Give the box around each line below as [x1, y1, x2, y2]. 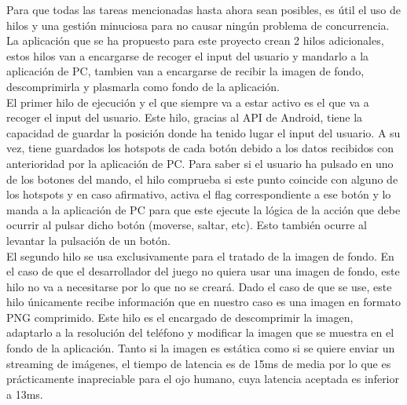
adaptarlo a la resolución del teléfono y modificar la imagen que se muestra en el [6, 324, 394, 341]
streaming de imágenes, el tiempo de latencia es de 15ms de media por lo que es [6, 355, 391, 371]
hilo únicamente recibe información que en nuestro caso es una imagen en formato [6, 294, 401, 310]
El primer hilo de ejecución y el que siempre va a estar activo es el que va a [6, 93, 369, 110]
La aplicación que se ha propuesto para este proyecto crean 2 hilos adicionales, [6, 32, 384, 49]
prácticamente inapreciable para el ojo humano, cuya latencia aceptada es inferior [6, 370, 399, 387]
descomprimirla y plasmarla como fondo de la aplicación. [6, 78, 280, 94]
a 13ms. [6, 385, 43, 402]
